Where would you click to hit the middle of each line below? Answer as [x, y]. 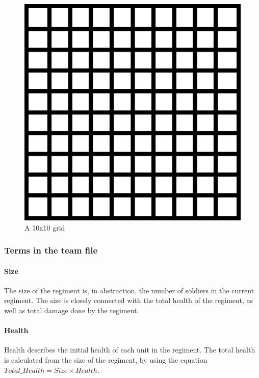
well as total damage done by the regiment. [72, 310]
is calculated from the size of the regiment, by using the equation [106, 360]
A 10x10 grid [45, 227]
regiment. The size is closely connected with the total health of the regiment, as [128, 300]
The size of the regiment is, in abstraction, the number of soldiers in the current [129, 290]
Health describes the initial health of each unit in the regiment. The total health [130, 350]
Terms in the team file [51, 250]
